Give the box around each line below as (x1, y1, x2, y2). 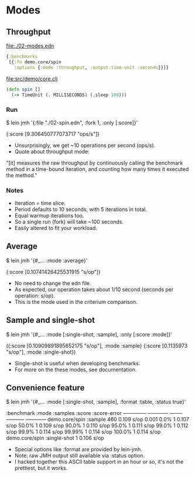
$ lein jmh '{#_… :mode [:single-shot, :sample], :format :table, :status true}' (6, 399, 186, 406)
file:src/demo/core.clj (6, 75, 58, 82)
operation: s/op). (14, 292, 56, 299)
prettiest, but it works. (14, 465, 68, 472)
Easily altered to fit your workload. (14, 224, 98, 231)
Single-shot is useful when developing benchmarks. (14, 359, 141, 366)
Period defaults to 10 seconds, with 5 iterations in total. (14, 205, 148, 212)
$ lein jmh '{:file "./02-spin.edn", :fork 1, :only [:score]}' (6, 119, 138, 126)
